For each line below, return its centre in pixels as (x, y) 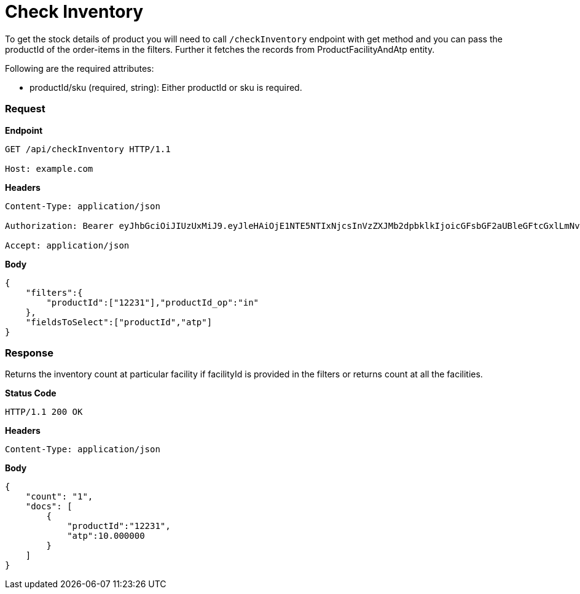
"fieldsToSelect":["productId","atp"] (119, 322)
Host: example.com (49, 168)
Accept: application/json (67, 245)
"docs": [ (49, 507)
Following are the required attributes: (80, 68)
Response (29, 353)
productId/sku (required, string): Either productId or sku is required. (166, 87)
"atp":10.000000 (106, 536)
